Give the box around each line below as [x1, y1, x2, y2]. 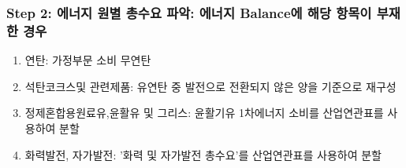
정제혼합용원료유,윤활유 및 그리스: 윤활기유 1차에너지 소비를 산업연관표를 [24, 104, 384, 121]
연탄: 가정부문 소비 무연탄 [24, 52, 151, 68]
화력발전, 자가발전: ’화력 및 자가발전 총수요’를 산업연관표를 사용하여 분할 [24, 146, 382, 163]
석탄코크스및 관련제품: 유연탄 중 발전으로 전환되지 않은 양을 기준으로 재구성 [24, 78, 397, 94]
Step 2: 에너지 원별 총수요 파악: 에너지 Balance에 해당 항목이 [6, 2, 372, 22]
